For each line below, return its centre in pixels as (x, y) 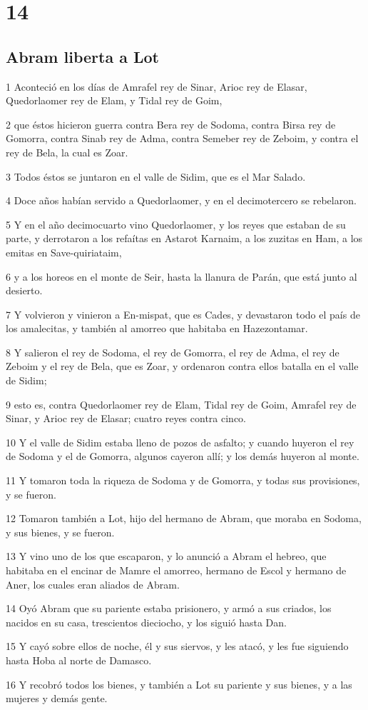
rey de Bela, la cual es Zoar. (67, 152)
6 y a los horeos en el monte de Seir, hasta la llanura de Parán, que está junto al (182, 276)
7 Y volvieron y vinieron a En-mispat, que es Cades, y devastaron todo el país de (183, 314)
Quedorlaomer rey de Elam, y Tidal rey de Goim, (114, 100)
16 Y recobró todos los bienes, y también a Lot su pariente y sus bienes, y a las (179, 684)
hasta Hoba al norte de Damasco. (79, 660)
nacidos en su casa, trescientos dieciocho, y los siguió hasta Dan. (146, 622)
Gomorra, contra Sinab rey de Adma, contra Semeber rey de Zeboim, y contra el (182, 138)
